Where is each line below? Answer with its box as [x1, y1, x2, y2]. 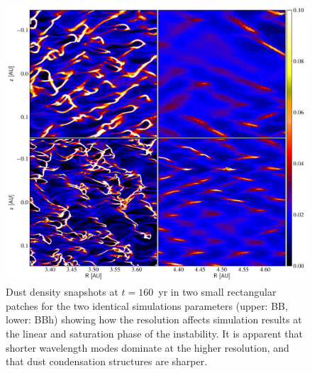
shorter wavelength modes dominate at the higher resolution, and [6, 340, 289, 355]
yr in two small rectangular [158, 284, 277, 299]
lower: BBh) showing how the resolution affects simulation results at [6, 312, 302, 327]
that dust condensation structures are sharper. [6, 354, 208, 369]
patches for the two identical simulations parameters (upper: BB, [6, 298, 288, 313]
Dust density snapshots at [6, 284, 118, 299]
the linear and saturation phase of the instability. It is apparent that [6, 326, 303, 340]
